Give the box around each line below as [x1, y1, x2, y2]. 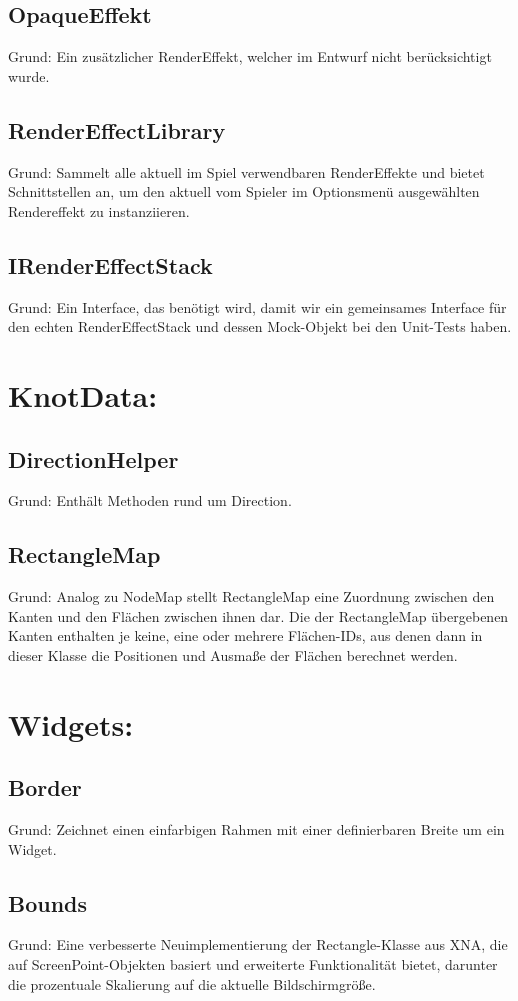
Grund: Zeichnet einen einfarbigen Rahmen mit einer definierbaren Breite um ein [8, 819, 505, 840]
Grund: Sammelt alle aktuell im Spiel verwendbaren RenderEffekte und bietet [8, 161, 485, 182]
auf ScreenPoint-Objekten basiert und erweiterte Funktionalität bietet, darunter [8, 954, 498, 975]
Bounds [8, 887, 88, 918]
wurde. [8, 65, 50, 86]
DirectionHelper [8, 443, 179, 474]
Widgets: [8, 703, 134, 744]
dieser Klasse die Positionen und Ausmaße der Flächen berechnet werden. [8, 644, 458, 665]
